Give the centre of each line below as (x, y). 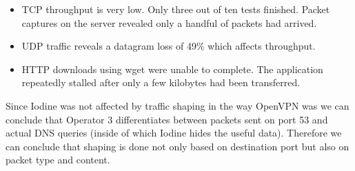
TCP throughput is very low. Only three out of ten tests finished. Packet (176, 9)
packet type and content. (58, 160)
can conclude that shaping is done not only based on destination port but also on (177, 146)
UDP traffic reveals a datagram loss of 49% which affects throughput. (169, 46)
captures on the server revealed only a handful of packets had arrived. (169, 22)
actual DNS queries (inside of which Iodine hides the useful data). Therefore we (174, 133)
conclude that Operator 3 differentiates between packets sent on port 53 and (167, 119)
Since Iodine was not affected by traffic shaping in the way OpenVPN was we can (177, 105)
